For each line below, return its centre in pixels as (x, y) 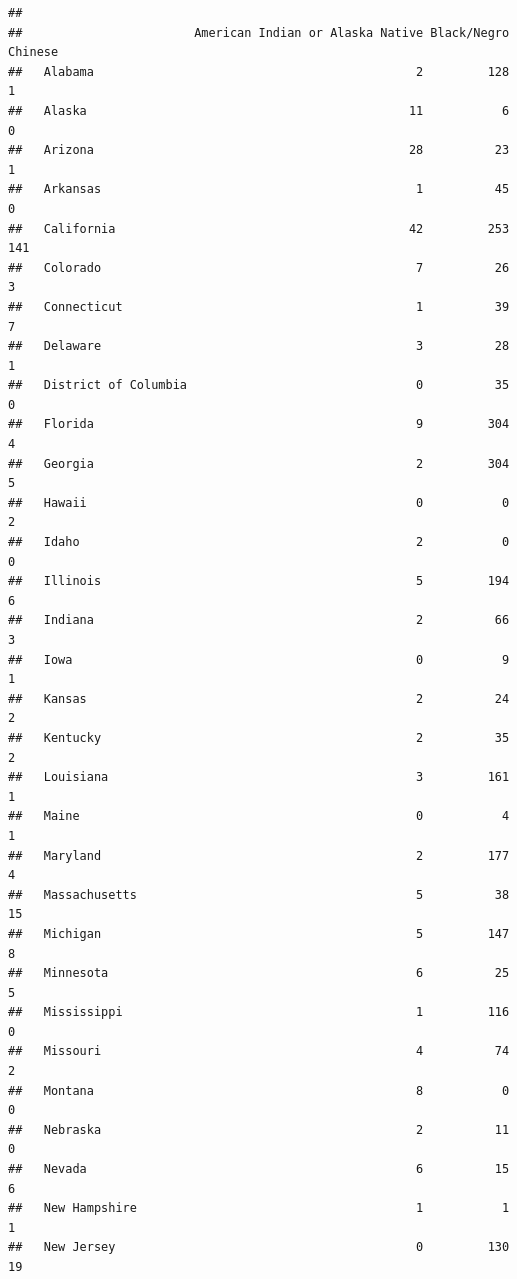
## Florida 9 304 (259, 424)
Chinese (33, 52)
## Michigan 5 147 (259, 933)
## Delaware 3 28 (259, 346)
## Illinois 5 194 (259, 581)
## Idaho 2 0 (259, 542)
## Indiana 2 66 (259, 620)
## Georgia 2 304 (259, 463)
